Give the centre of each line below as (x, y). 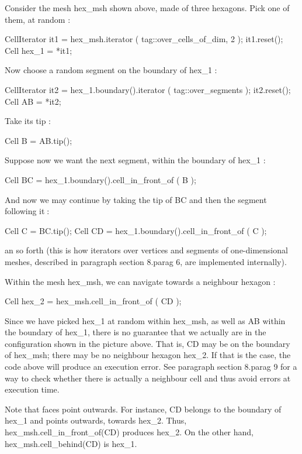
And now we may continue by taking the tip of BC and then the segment (136, 199)
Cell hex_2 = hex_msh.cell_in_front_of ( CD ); (93, 301)
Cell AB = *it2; (33, 101)
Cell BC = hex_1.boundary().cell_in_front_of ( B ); (100, 179)
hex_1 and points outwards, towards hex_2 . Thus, (96, 420)
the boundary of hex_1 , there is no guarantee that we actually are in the (136, 332)
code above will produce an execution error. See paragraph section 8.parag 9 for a (151, 367)
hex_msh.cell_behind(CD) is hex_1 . (71, 443)
